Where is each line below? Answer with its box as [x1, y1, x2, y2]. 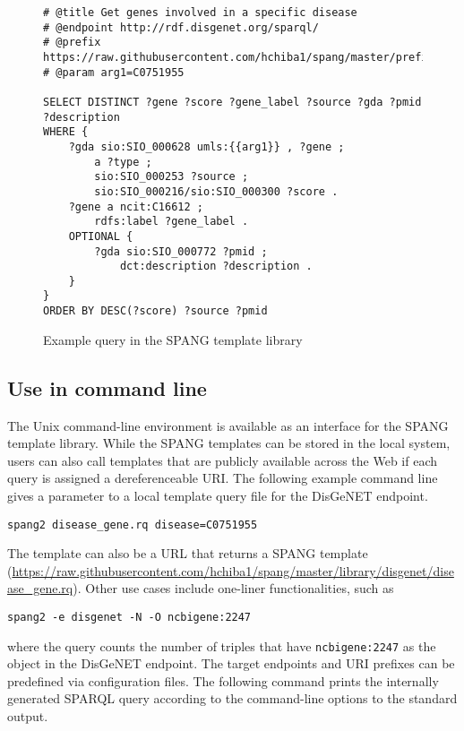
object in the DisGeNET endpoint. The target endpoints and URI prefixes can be [7, 654, 455, 673]
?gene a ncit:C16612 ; [68, 200, 203, 213]
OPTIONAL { [68, 229, 133, 243]
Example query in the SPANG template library [43, 330, 303, 348]
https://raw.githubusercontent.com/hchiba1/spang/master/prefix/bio [43, 50, 460, 64]
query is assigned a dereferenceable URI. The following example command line [7, 469, 438, 487]
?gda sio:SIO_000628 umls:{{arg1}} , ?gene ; [68, 140, 345, 153]
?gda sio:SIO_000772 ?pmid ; [94, 245, 268, 258]
